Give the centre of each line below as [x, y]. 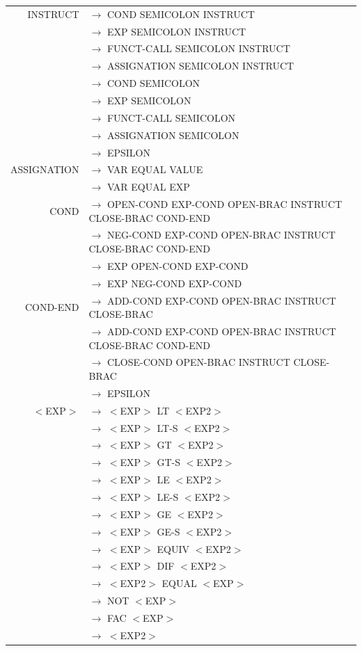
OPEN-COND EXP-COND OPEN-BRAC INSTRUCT [225, 204]
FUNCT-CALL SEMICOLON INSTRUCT [198, 48]
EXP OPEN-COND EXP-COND [178, 265]
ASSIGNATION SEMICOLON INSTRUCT [200, 66]
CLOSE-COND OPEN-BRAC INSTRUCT [198, 362]
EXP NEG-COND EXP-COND [174, 283]
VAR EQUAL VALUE [155, 169]
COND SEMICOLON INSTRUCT [181, 14]
